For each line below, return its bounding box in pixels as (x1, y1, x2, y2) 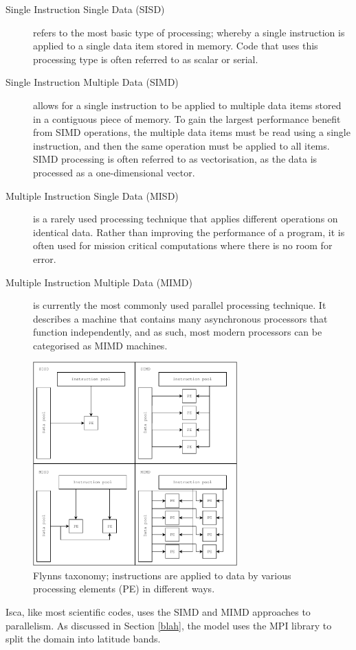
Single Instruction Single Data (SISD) (5, 2, 165, 16)
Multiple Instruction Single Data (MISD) (5, 188, 179, 202)
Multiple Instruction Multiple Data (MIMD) (5, 275, 193, 289)
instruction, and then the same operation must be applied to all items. (33, 138, 330, 152)
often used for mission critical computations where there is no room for (33, 238, 333, 253)
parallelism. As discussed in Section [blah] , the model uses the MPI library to (5, 618, 332, 632)
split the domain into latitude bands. (5, 631, 161, 646)
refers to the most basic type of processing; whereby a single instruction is (33, 25, 345, 39)
